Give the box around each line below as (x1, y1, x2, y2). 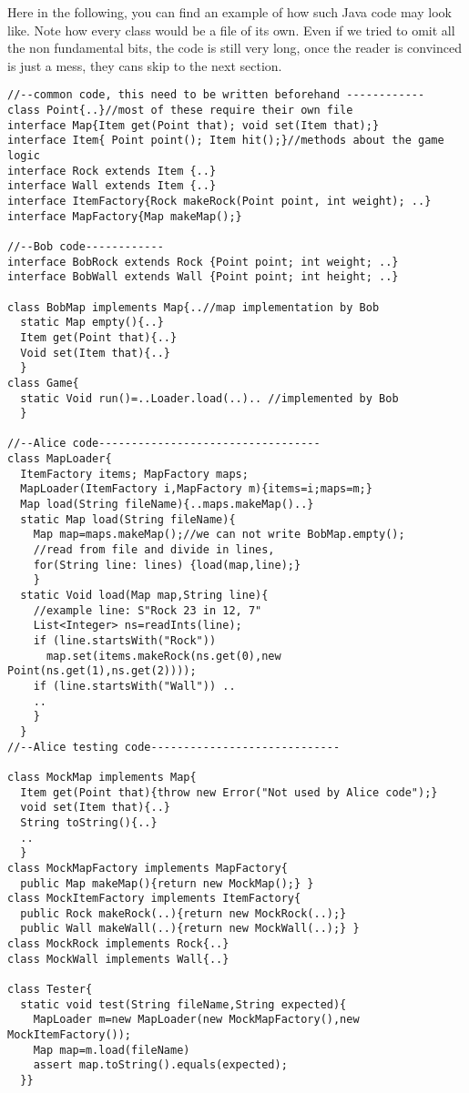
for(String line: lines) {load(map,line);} (33, 558, 301, 572)
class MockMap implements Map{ (7, 770, 197, 784)
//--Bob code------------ (7, 239, 164, 253)
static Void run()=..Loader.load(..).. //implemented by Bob (20, 391, 399, 405)
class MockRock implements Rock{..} (7, 937, 229, 951)
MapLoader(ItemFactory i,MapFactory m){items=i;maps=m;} (20, 482, 372, 496)
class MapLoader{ (7, 452, 112, 466)
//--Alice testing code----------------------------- (7, 740, 341, 754)
